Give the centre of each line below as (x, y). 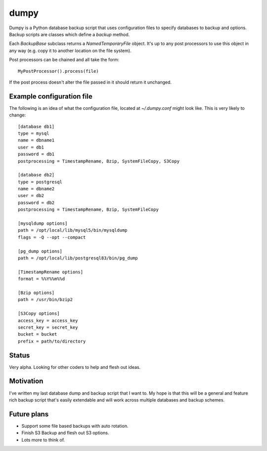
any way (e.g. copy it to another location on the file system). (70, 50)
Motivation (26, 381)
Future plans (29, 414)
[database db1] (36, 126)
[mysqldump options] (43, 224)
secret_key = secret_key (48, 327)
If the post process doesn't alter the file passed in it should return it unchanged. (90, 82)
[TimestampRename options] (51, 272)
